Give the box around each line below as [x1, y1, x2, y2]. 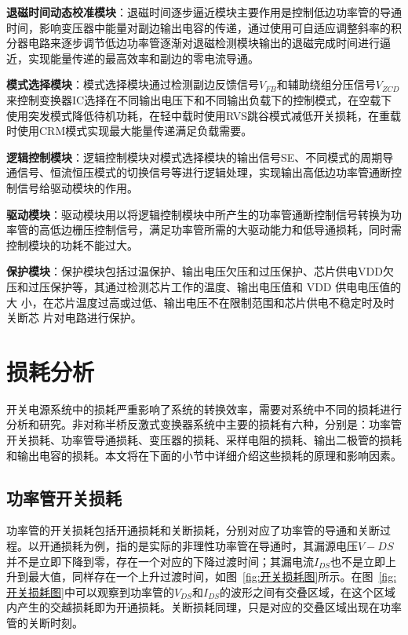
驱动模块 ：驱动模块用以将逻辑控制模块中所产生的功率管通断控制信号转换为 [6, 206, 391, 222]
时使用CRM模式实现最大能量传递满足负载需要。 [6, 122, 253, 139]
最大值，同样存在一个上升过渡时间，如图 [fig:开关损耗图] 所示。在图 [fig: [27, 568, 397, 585]
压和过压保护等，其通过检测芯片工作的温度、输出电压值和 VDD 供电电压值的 [6, 278, 402, 294]
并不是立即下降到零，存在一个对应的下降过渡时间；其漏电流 [6, 553, 314, 569]
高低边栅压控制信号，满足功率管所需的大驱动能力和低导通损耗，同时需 [38, 221, 402, 238]
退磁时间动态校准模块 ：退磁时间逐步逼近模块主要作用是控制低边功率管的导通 [6, 4, 402, 20]
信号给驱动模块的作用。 [16, 179, 138, 195]
